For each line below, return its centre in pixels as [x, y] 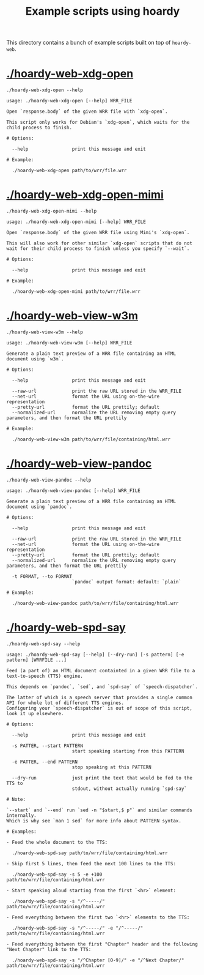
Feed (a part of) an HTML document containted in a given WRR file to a [101, 670]
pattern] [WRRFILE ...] [37, 660]
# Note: [16, 799]
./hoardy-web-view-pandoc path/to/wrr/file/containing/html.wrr [95, 603]
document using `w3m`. [35, 359]
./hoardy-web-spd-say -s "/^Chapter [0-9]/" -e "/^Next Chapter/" [98, 960]
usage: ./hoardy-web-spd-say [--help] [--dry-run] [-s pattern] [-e [95, 654]
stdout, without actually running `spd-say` [129, 789]
